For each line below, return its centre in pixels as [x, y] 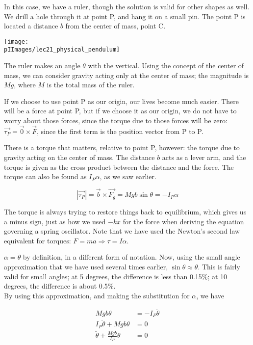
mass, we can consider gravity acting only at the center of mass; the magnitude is [126, 75]
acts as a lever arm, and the [204, 157]
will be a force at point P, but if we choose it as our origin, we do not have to [120, 111]
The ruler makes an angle [42, 66]
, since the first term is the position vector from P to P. [120, 131]
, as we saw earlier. [128, 176]
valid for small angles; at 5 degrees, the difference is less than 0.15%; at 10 [116, 276]
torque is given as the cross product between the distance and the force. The [119, 167]
